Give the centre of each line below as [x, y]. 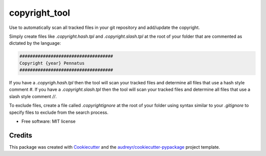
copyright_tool [40, 13]
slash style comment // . [33, 96]
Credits [21, 135]
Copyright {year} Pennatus [52, 63]
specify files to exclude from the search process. [59, 112]
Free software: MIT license [49, 121]
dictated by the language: [35, 43]
